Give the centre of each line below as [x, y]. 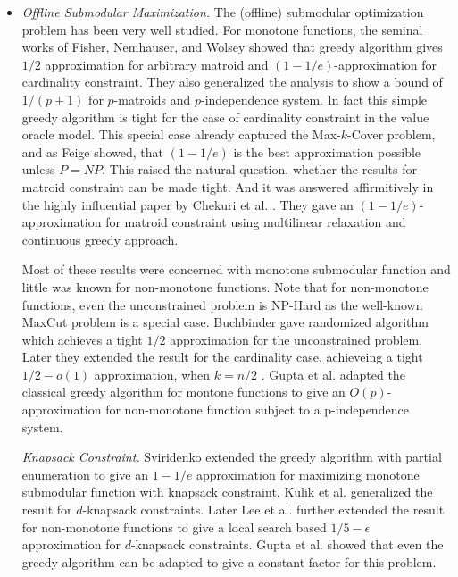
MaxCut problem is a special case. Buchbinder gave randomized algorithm [225, 322]
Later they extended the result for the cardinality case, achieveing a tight [222, 357]
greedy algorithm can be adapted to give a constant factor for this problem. [229, 561]
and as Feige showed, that [93, 151]
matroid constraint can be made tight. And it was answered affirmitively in [228, 186]
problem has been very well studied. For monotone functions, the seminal [222, 29]
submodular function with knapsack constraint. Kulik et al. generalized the [227, 492]
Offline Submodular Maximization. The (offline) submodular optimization [223, 12]
